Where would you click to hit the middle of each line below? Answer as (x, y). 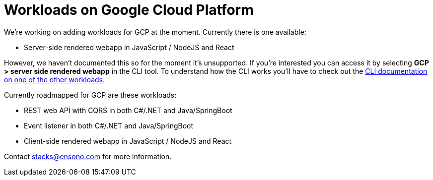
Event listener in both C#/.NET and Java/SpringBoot (109, 125)
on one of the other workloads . (55, 79)
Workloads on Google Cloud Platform (129, 10)
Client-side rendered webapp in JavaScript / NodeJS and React (128, 141)
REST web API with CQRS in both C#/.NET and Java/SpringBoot (128, 110)
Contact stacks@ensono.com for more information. (88, 156)
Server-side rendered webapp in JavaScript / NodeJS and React (129, 47)
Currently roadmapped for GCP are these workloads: (90, 95)
